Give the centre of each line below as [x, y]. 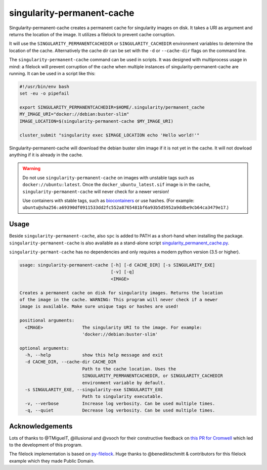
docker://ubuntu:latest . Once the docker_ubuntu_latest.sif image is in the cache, [116, 185]
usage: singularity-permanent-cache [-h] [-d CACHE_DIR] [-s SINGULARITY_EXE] [117, 265]
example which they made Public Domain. [52, 461]
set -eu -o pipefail [44, 94]
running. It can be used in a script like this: [52, 73]
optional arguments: [44, 348]
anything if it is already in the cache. [46, 155]
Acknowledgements [41, 426]
